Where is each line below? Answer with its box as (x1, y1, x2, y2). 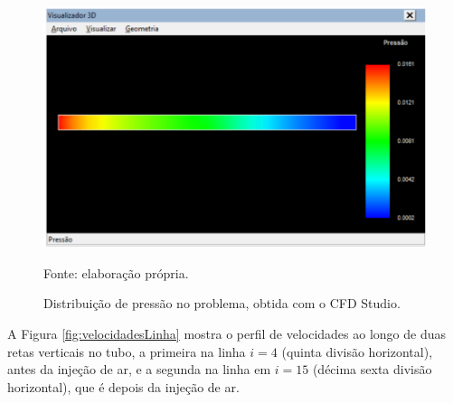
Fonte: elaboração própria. (43, 263, 189, 282)
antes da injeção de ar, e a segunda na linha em (7, 360, 271, 379)
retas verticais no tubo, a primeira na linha (7, 342, 246, 361)
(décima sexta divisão (312, 360, 432, 379)
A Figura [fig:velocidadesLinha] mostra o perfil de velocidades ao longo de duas (7, 323, 447, 342)
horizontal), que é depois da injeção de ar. (7, 377, 240, 396)
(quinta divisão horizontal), (281, 342, 433, 361)
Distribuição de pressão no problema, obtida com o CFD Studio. (43, 294, 401, 313)
